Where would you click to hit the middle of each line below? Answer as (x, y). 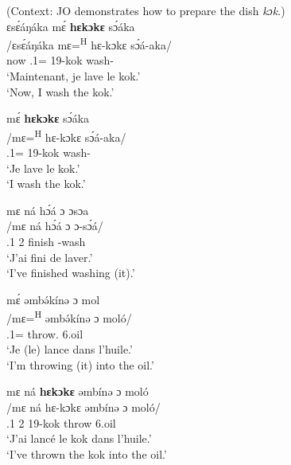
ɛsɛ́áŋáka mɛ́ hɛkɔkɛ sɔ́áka (71, 26)
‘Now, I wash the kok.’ (60, 91)
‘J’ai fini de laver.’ (50, 257)
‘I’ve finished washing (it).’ (71, 273)
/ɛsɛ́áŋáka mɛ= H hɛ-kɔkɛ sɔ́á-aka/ (89, 43)
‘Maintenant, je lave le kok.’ (74, 76)
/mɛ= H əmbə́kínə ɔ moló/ (69, 317)
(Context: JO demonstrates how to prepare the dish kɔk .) (146, 10)
